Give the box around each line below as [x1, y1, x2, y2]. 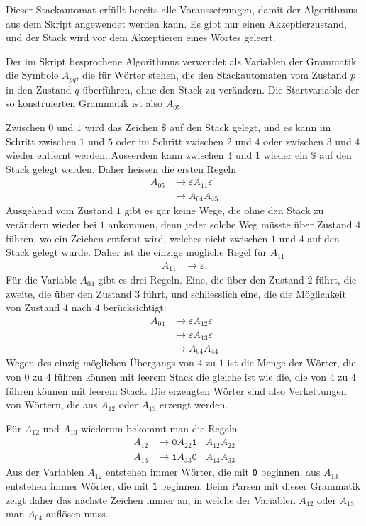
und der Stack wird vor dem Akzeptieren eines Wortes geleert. [6, 30, 276, 45]
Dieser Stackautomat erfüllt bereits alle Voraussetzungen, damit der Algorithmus [6, 2, 357, 16]
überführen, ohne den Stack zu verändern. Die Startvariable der [82, 82, 360, 96]
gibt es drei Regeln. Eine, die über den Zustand [98, 272, 304, 287]
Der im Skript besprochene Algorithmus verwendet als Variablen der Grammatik [6, 53, 357, 68]
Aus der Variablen [6, 464, 84, 479]
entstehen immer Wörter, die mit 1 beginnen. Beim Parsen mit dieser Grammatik [6, 479, 361, 493]
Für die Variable [6, 272, 77, 287]
